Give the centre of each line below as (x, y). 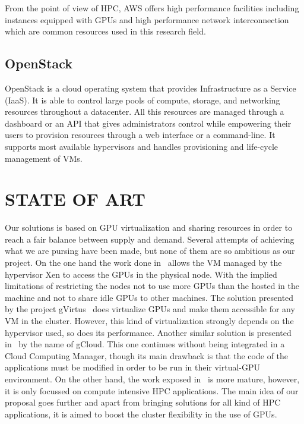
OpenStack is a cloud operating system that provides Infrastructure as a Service (151, 88)
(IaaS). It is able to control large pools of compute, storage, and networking (142, 100)
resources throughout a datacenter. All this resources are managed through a (145, 112)
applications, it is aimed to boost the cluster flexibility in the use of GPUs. (141, 414)
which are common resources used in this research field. (105, 31)
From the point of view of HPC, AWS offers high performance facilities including (152, 8)
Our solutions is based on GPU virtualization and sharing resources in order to (149, 227)
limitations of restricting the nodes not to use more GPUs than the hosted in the (152, 286)
